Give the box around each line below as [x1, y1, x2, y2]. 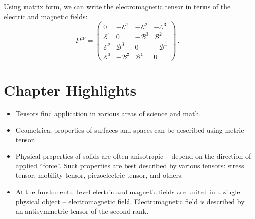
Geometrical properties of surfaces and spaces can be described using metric [15, 125, 244, 135]
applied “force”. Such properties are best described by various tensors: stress [15, 160, 244, 170]
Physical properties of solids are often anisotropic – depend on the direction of [15, 151, 251, 161]
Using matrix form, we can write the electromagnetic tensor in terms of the [4, 1, 230, 11]
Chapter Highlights [4, 80, 137, 100]
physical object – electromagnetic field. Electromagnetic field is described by [15, 196, 245, 206]
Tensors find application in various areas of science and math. [15, 108, 201, 118]
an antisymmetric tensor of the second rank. [15, 206, 149, 216]
